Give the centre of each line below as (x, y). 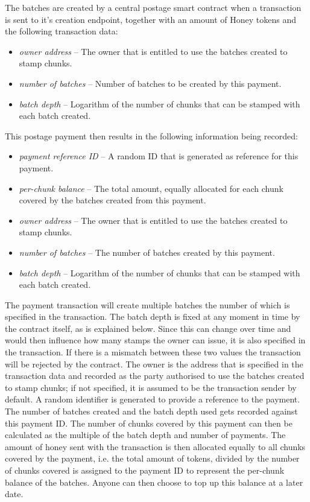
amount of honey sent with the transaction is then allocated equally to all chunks (155, 446)
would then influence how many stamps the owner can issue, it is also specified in (155, 340)
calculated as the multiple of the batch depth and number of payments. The (145, 435)
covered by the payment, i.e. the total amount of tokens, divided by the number (152, 458)
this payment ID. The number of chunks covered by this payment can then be (149, 423)
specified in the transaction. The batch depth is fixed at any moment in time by (153, 316)
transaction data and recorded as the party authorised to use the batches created (155, 376)
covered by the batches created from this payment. (112, 200)
